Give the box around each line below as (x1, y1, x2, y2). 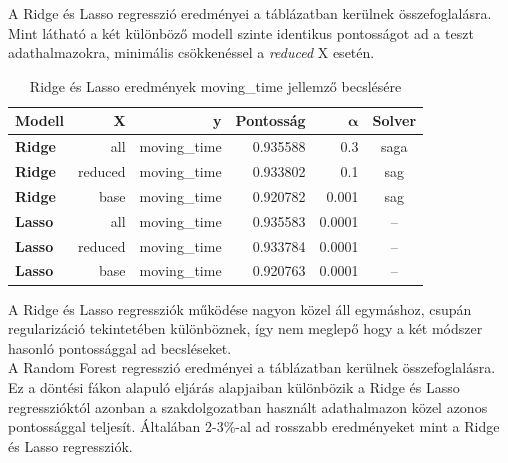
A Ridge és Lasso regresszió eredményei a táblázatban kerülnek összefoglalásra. (8, 3, 492, 23)
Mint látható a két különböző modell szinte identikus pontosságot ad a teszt (8, 22, 474, 43)
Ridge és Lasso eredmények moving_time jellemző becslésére (29, 75, 402, 96)
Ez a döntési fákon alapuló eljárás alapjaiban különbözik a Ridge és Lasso (8, 376, 460, 397)
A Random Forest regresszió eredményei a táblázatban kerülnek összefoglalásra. (8, 357, 496, 378)
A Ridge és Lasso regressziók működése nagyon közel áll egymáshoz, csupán (8, 298, 472, 319)
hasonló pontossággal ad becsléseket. (8, 337, 232, 358)
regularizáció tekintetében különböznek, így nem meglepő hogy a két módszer (8, 318, 483, 339)
